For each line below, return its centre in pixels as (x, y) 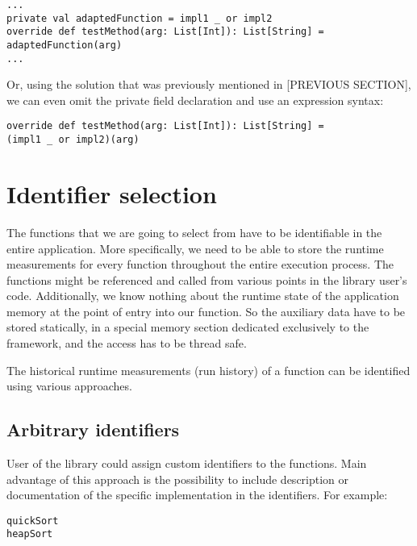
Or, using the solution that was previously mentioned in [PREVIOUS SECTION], (209, 84)
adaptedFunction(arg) (65, 45)
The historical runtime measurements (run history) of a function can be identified (208, 370)
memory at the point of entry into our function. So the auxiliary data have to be (206, 311)
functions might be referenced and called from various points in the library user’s (207, 279)
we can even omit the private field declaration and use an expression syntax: (195, 100)
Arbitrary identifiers (93, 429)
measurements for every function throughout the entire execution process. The (200, 264)
